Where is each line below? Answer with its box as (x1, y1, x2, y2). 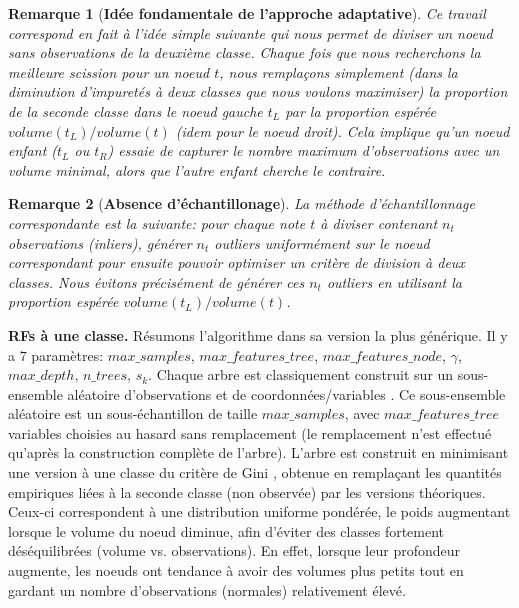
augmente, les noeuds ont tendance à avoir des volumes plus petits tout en (8, 560, 464, 581)
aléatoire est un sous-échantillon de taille (8, 403, 258, 424)
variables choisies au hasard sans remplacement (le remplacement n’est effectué (8, 422, 492, 443)
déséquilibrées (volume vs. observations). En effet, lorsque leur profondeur (8, 540, 461, 561)
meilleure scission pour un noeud (8, 61, 210, 82)
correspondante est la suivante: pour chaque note (8, 212, 306, 233)
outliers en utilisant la (326, 271, 463, 292)
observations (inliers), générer (8, 232, 192, 253)
